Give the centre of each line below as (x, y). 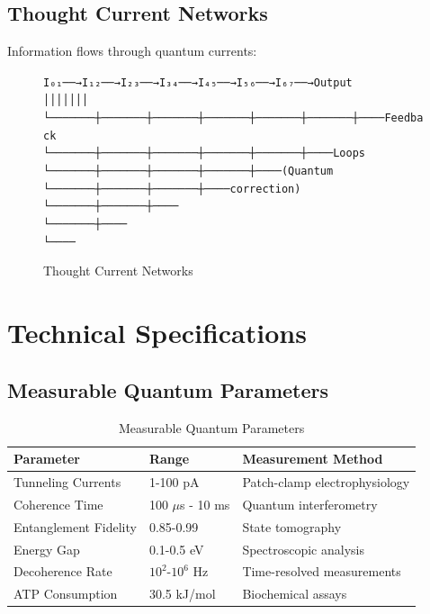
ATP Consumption (66, 594)
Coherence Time (58, 504)
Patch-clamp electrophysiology (326, 481)
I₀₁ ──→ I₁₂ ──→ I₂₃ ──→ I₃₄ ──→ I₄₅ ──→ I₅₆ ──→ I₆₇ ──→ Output (198, 82)
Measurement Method (313, 459)
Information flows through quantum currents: (132, 51)
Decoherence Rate (63, 571)
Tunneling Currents (67, 481)
